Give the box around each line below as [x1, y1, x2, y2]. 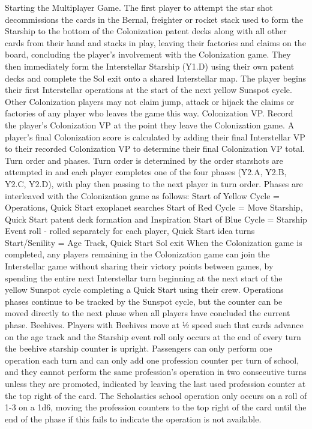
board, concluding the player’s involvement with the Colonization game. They [5, 48, 291, 61]
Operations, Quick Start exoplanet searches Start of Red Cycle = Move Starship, [5, 201, 303, 214]
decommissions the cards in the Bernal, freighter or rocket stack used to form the [5, 13, 304, 25]
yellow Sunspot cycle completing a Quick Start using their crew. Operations [5, 283, 284, 296]
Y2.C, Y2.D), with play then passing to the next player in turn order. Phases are [5, 177, 303, 190]
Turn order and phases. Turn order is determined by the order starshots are [5, 154, 283, 166]
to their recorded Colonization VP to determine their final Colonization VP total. [5, 142, 305, 155]
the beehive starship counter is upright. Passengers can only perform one [5, 342, 272, 355]
